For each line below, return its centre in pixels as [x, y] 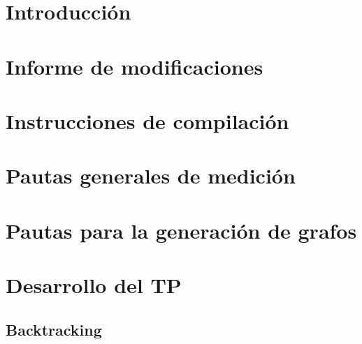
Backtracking [54, 329]
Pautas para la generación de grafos [181, 230]
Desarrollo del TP [94, 285]
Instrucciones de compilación [147, 120]
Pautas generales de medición [151, 175]
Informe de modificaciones [135, 66]
